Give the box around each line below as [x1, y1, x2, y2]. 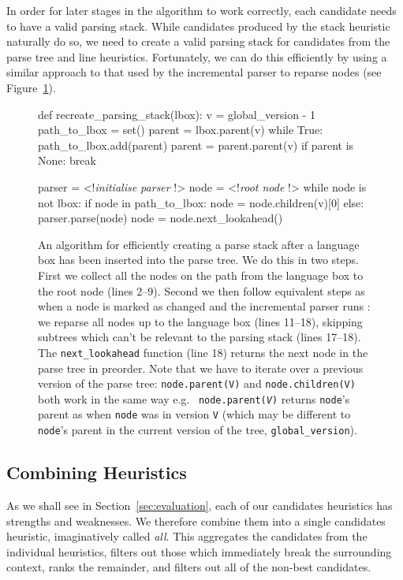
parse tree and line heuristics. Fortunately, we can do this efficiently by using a [6, 48, 387, 65]
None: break [38, 152, 96, 169]
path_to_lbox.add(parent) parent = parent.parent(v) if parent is [38, 136, 354, 153]
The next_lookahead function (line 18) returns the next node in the [38, 344, 368, 360]
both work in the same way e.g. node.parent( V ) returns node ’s [38, 390, 350, 407]
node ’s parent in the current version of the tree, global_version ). [38, 422, 357, 438]
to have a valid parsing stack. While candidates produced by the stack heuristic [6, 17, 390, 34]
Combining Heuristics [6, 460, 187, 485]
